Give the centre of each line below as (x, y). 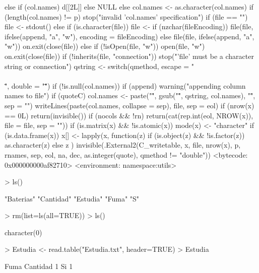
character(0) (23, 232)
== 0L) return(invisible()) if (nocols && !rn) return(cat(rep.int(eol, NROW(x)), (129, 115)
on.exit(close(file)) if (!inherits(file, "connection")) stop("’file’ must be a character (129, 56)
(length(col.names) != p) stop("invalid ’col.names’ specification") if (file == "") (126, 16)
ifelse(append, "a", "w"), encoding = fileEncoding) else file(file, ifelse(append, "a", (129, 36)
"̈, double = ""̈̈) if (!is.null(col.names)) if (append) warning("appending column (125, 85)
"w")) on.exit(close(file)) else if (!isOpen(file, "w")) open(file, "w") (105, 46)
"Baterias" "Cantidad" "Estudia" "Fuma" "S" (72, 198)
